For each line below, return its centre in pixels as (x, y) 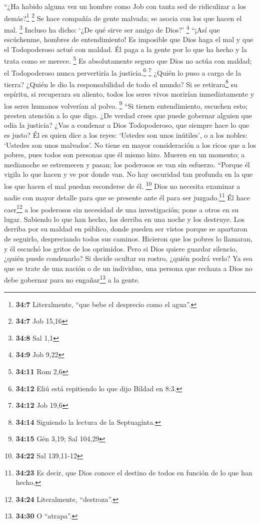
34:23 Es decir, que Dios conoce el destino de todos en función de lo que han (134, 472)
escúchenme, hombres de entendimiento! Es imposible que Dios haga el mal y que (129, 39)
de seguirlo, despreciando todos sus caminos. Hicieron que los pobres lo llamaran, (128, 238)
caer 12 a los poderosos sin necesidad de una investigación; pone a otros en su (121, 208)
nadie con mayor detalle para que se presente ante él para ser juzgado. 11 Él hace (127, 197)
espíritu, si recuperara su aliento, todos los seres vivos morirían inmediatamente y (129, 94)
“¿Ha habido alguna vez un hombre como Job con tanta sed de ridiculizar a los (125, 6)
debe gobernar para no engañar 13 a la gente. (72, 279)
